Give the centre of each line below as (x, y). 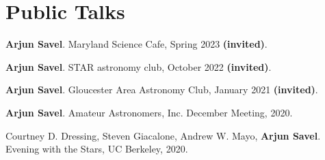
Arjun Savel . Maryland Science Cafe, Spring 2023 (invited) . (136, 44)
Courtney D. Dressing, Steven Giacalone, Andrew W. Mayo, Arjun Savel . (163, 135)
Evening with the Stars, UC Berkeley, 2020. (97, 149)
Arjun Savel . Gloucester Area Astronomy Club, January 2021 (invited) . (162, 90)
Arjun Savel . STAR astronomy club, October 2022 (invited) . (139, 66)
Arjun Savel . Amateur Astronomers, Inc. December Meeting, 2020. (149, 112)
